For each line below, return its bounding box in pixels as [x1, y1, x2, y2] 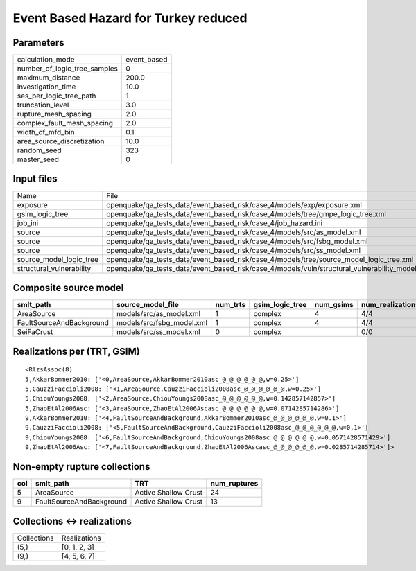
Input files [12, 173, 58, 185]
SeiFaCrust [17, 327, 53, 337]
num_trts [215, 300, 246, 310]
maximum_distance [17, 73, 80, 82]
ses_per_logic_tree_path [17, 91, 96, 100]
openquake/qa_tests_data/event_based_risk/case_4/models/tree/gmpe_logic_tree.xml [106, 209, 386, 218]
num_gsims [314, 300, 354, 310]
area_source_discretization [17, 137, 105, 146]
